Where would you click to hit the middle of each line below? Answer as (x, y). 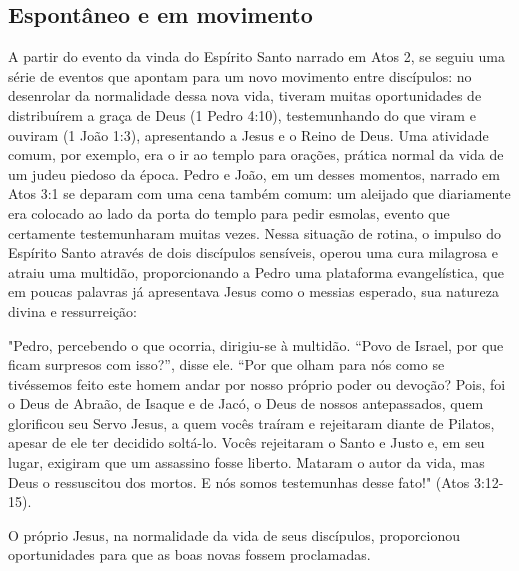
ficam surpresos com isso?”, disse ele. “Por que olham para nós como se (226, 364)
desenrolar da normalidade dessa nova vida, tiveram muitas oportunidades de (245, 95)
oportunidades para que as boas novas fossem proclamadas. (189, 554)
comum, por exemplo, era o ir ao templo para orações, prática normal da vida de (256, 154)
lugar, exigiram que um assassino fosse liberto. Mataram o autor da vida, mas (246, 462)
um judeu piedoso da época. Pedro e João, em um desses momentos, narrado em (254, 173)
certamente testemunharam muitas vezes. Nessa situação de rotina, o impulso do (254, 232)
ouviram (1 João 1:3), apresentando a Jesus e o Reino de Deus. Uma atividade (248, 134)
